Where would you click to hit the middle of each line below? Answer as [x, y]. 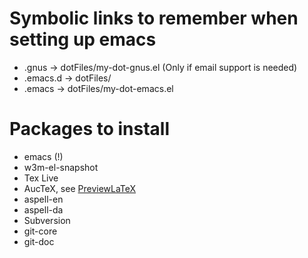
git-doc [39, 241]
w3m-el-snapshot [61, 167]
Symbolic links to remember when [154, 18]
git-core [40, 231]
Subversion [47, 220]
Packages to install [90, 129]
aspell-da [43, 209]
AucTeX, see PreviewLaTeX [80, 188]
